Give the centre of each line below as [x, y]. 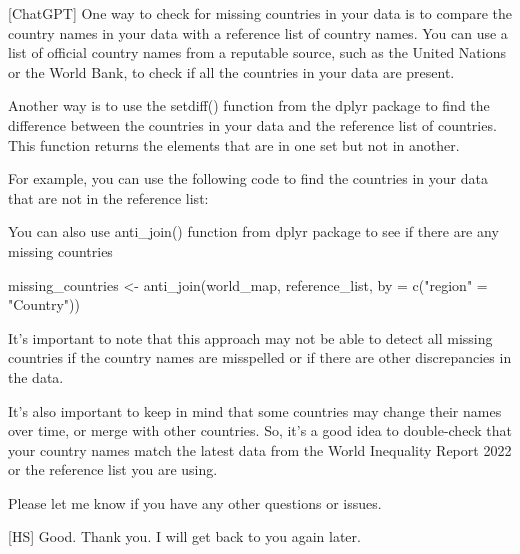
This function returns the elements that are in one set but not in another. [234, 144]
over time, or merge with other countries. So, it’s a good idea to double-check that [260, 430]
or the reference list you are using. [113, 469]
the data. [36, 376]
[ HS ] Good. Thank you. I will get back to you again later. [184, 536]
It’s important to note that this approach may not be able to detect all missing [250, 337]
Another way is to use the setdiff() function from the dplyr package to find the [249, 105]
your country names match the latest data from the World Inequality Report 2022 [260, 449]
